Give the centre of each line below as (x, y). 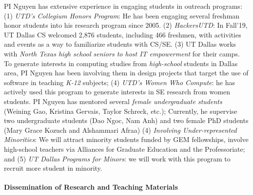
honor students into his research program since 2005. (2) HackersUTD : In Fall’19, (126, 25)
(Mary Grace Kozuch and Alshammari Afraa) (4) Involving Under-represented (120, 130)
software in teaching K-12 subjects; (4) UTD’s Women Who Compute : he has (120, 82)
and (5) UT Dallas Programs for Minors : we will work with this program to (117, 158)
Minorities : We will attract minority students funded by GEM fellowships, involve (126, 139)
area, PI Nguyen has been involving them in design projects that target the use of (126, 73)
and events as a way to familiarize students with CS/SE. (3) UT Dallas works (120, 44)
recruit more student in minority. (53, 168)
